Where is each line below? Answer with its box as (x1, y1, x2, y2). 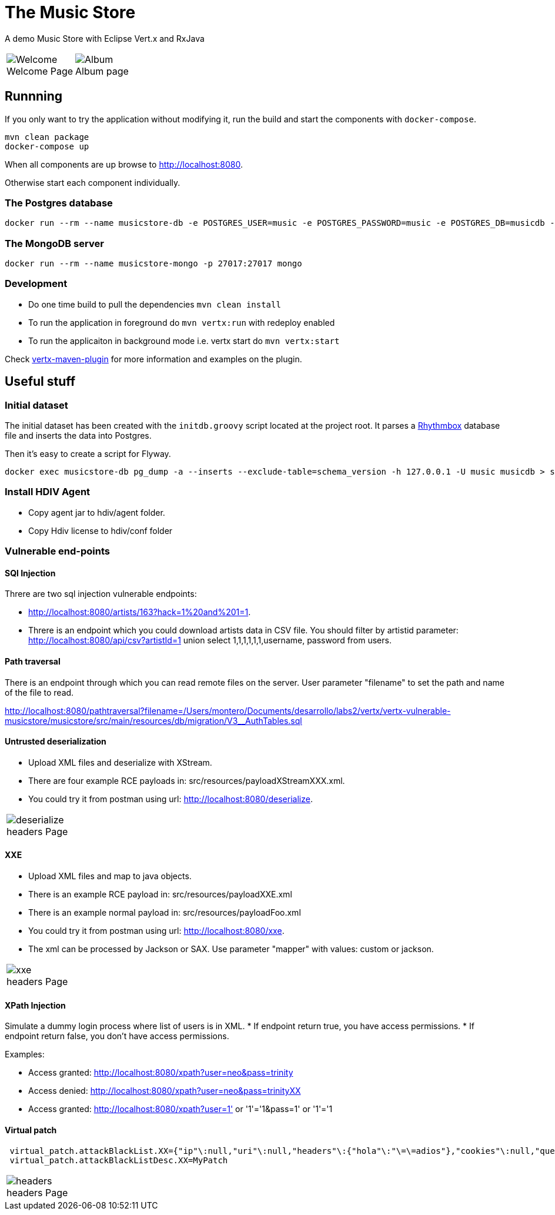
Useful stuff (5, 374, 76, 389)
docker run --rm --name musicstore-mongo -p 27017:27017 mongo (5, 259, 302, 269)
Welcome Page (6, 65, 73, 77)
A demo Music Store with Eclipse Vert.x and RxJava (5, 33, 205, 44)
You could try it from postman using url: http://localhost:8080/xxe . (28, 926, 285, 936)
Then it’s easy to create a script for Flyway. (5, 449, 171, 459)
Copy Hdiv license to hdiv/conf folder (28, 525, 173, 536)
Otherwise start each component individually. (5, 177, 180, 188)
